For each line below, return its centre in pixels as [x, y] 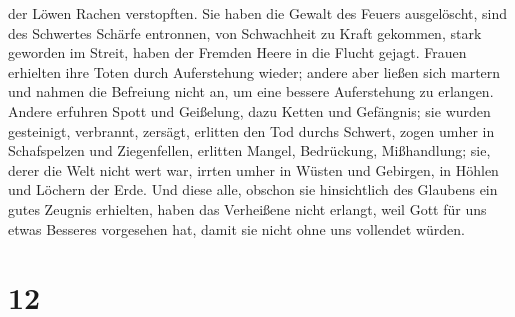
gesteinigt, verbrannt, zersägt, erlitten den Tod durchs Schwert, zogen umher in [251, 130]
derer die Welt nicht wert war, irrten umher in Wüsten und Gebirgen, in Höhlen [253, 169]
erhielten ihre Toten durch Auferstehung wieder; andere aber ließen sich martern [254, 71]
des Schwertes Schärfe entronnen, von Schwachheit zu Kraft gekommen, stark [245, 32]
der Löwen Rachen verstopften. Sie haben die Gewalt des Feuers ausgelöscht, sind [257, 13]
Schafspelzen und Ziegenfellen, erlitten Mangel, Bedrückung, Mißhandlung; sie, [249, 150]
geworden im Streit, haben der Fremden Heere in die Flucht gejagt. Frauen [237, 52]
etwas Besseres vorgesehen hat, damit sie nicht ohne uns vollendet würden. [236, 228]
